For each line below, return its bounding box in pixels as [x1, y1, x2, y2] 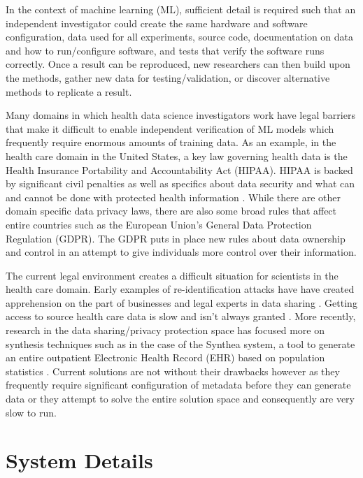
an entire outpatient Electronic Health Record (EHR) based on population [6, 350, 325, 365]
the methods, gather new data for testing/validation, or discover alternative [6, 70, 330, 85]
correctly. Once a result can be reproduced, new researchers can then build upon [6, 57, 350, 71]
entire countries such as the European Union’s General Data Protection [6, 217, 312, 231]
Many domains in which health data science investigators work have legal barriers [6, 108, 355, 122]
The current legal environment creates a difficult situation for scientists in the [6, 268, 339, 282]
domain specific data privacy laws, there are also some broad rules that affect [6, 203, 337, 218]
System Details [6, 446, 153, 475]
